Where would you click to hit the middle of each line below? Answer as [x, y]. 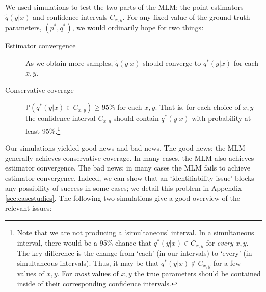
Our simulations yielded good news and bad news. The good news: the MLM [125, 148]
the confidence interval [61, 118]
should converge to [172, 63]
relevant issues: [29, 208]
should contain [136, 118]
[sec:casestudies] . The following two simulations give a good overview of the [123, 198]
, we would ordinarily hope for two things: [138, 27]
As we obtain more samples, [69, 63]
